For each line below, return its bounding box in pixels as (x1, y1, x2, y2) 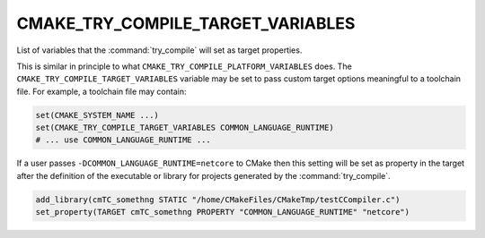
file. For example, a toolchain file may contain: (16, 86, 187, 97)
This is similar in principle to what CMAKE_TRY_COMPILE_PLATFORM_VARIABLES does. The (16, 61, 352, 72)
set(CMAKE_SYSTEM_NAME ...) (35, 110, 159, 120)
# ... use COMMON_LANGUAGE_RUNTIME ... (35, 135, 211, 145)
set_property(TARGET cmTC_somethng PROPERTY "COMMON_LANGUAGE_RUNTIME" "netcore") (35, 207, 410, 217)
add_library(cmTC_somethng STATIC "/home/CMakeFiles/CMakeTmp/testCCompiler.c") (35, 194, 401, 205)
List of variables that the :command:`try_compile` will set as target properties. (16, 45, 303, 55)
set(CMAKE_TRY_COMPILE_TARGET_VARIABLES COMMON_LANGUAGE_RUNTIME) (35, 123, 334, 133)
